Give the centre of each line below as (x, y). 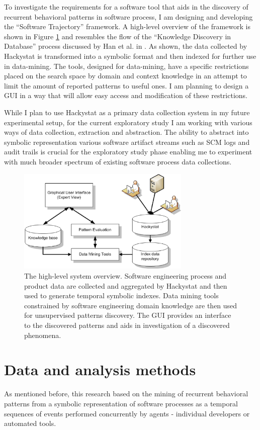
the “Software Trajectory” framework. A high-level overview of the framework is (127, 26)
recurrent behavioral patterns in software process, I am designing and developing (128, 16)
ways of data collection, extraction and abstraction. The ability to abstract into (126, 132)
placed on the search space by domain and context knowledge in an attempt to (125, 76)
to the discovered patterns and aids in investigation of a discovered (127, 325)
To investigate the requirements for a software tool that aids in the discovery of (126, 7)
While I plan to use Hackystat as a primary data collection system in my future (127, 112)
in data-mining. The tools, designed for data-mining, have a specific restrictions (126, 66)
